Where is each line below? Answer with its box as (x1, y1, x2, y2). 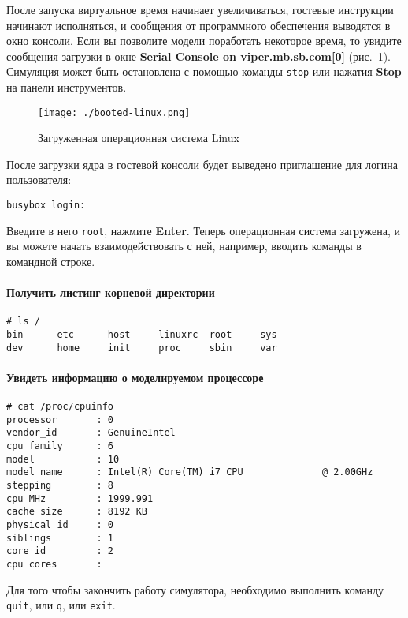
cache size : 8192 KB (6, 506, 147, 518)
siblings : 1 (6, 532, 114, 544)
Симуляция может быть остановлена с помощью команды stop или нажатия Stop (6, 63, 402, 80)
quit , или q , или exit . (6, 597, 116, 613)
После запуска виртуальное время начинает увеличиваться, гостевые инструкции (6, 2, 394, 17)
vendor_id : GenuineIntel (6, 427, 176, 439)
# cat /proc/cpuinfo (6, 401, 114, 413)
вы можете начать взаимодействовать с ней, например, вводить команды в (6, 238, 362, 254)
